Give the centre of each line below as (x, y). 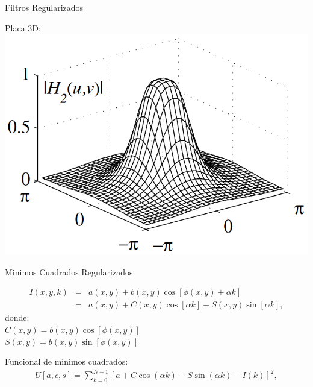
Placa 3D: (23, 27)
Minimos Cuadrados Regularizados (69, 272)
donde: (17, 317)
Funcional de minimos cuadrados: (67, 361)
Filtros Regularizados (44, 7)
